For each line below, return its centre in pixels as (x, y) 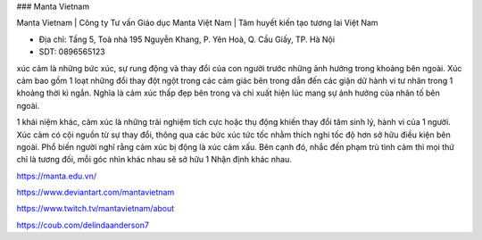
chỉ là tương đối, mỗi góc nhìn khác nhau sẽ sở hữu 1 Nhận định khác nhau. (154, 160)
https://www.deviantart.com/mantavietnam (96, 193)
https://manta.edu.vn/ (57, 176)
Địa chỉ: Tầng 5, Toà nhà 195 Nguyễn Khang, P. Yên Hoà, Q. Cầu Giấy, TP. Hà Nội (187, 39)
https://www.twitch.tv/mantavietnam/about (96, 209)
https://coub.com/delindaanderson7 (83, 225)
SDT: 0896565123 (72, 52)
